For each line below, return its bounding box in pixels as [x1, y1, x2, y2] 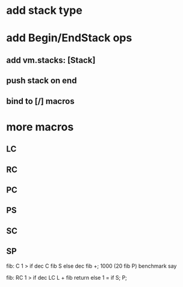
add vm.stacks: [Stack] [6, 55, 96, 65]
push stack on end [6, 76, 77, 86]
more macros [6, 120, 74, 134]
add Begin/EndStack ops [6, 31, 132, 45]
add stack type [6, 4, 82, 17]
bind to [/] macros [6, 96, 75, 106]
